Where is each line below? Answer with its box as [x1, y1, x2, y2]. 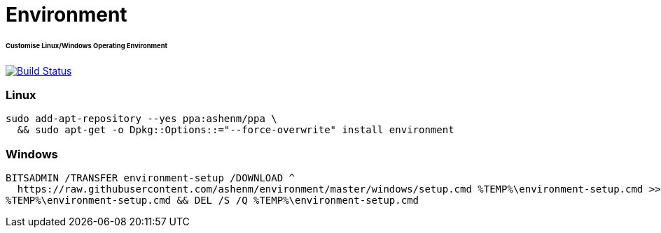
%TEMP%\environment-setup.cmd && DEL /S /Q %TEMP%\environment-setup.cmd [6, 195, 419, 206]
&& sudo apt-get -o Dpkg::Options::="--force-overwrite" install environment [17, 124, 454, 136]
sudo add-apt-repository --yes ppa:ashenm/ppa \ [6, 113, 277, 125]
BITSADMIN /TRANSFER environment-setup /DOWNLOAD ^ [6, 172, 295, 184]
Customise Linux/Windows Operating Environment [6, 41, 167, 50]
